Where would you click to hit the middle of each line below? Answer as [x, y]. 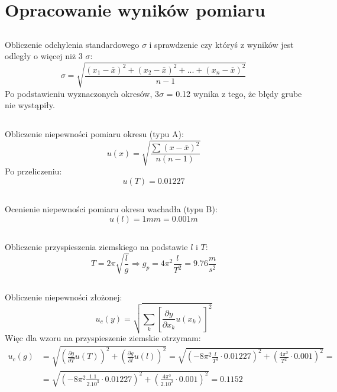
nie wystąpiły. [30, 105]
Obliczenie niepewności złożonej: [64, 297]
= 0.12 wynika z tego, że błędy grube [234, 93]
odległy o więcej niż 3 [44, 56]
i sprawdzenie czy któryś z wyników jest [221, 44]
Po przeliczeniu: [33, 171]
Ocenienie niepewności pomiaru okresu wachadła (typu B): [111, 209]
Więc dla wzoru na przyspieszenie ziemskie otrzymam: [103, 338]
